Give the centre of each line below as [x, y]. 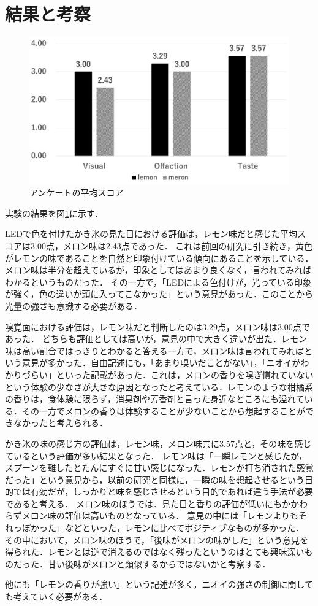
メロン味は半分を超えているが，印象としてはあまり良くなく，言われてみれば [158, 270]
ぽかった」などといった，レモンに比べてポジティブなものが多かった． [163, 528]
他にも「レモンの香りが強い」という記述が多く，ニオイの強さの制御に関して [159, 584]
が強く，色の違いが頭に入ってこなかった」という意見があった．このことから [159, 294]
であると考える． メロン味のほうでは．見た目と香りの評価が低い [135, 503]
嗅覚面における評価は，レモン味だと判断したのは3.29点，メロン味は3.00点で [157, 326]
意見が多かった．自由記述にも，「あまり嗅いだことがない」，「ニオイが [161, 363]
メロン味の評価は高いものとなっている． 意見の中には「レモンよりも [160, 515]
